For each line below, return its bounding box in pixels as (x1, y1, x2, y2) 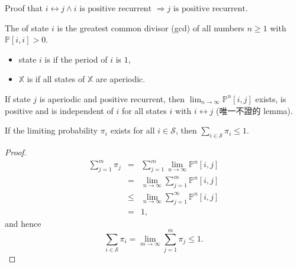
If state (5, 92, 31, 105)
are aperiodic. (95, 73, 146, 85)
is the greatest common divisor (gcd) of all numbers (57, 21, 245, 34)
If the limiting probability (5, 124, 98, 136)
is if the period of (44, 53, 108, 65)
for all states (121, 104, 167, 116)
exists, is (255, 92, 286, 105)
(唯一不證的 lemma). (216, 104, 293, 116)
